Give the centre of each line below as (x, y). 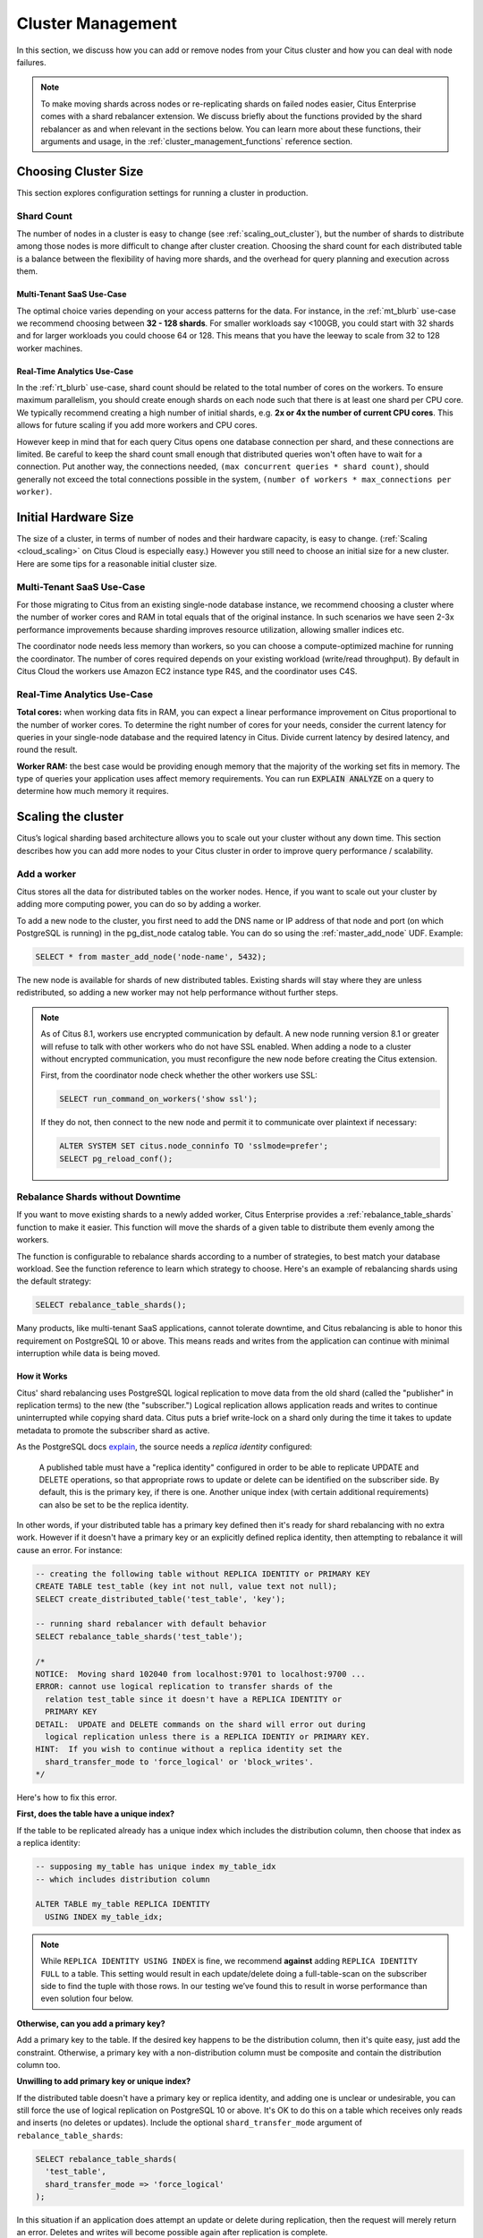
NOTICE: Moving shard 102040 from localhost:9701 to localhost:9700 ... (200, 1674)
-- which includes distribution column (123, 1879)
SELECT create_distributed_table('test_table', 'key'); (161, 1599)
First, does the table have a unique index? (95, 1814)
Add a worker (46, 874)
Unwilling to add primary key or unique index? (104, 2081)
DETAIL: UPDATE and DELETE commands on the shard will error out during (200, 1724)
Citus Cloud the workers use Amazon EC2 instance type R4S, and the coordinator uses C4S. (187, 671)
